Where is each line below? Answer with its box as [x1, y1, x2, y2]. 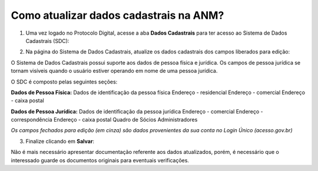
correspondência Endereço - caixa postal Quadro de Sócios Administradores [11, 116, 198, 123]
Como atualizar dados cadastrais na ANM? [11, 9, 224, 22]
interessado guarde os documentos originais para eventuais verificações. [11, 156, 190, 164]
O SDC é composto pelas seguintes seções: [11, 78, 118, 85]
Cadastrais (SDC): [25, 37, 69, 44]
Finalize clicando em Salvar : [25, 138, 94, 145]
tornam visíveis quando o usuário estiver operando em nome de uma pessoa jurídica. [11, 68, 218, 75]
